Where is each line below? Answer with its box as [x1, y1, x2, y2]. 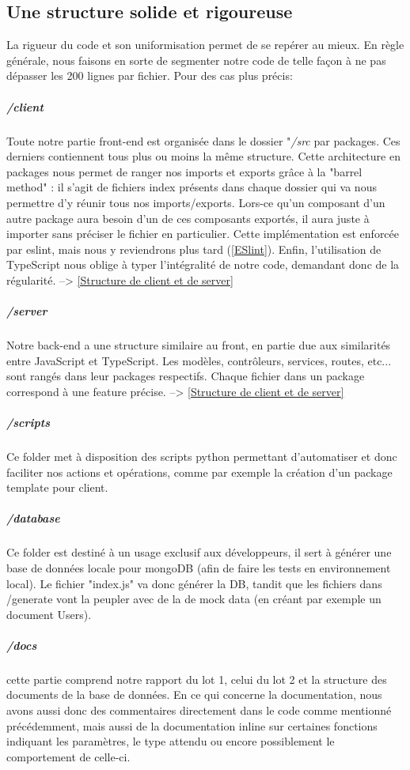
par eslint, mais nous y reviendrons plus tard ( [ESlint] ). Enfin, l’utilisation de [6, 240, 382, 257]
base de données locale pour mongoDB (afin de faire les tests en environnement [6, 559, 391, 576]
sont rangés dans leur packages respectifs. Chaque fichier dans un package [6, 368, 365, 384]
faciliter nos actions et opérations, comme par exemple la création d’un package [6, 463, 393, 480]
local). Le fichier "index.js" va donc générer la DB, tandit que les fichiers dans [6, 575, 382, 591]
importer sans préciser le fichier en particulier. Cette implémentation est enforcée [6, 225, 400, 242]
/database [6, 510, 60, 527]
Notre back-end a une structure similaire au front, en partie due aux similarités [6, 337, 391, 353]
